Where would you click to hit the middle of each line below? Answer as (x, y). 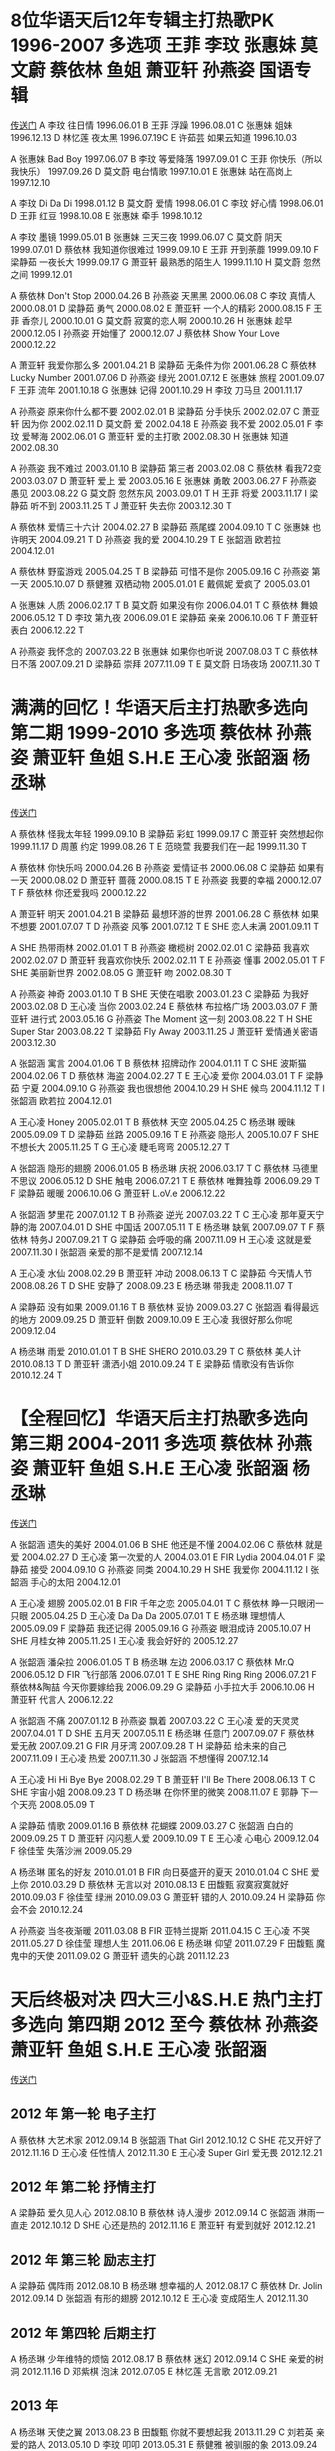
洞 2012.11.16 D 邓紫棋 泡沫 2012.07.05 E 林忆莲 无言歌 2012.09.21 (144, 2371)
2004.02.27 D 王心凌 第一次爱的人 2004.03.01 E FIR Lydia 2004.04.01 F (168, 1557)
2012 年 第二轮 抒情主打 (83, 2186)
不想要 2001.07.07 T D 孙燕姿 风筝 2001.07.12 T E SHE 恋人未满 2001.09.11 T (165, 926)
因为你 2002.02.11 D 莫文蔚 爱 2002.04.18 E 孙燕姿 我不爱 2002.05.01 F (167, 423)
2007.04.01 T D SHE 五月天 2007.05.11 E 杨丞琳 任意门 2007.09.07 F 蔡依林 (162, 1733)
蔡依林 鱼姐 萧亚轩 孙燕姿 (152, 70)
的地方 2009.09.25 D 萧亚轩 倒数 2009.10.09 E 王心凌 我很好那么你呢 (151, 1319)
